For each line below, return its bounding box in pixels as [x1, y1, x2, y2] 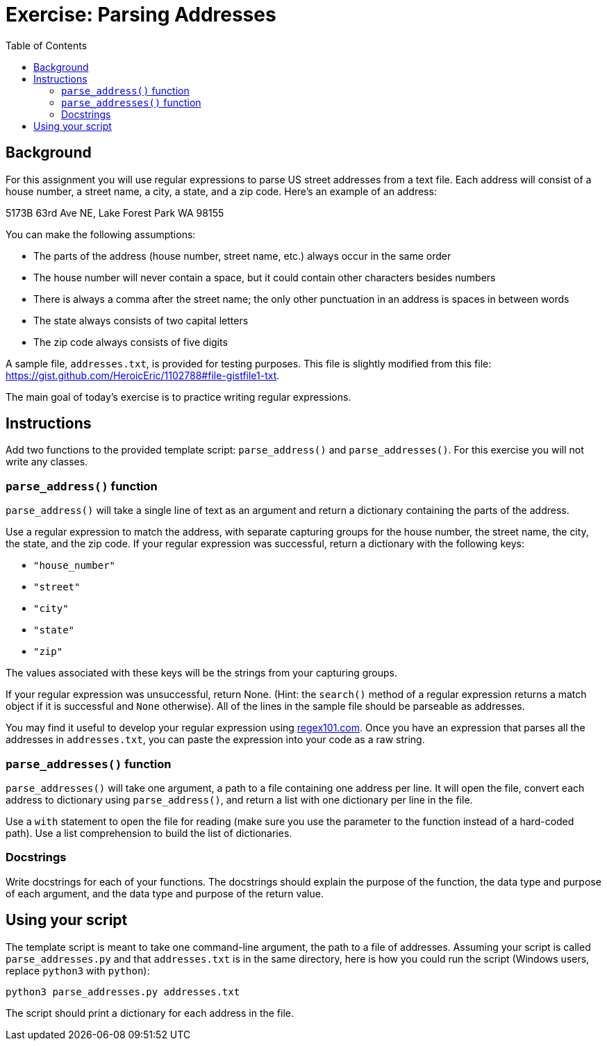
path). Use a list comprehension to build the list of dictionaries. [6, 827, 292, 839]
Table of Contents [6, 39, 88, 51]
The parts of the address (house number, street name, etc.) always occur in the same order [33, 249, 451, 262]
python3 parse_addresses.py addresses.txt [6, 986, 240, 997]
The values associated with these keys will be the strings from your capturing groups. [6, 667, 397, 679]
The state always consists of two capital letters [33, 314, 249, 326]
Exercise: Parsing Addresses [6, 3, 276, 26]
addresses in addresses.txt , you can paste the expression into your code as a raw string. [6, 733, 425, 746]
